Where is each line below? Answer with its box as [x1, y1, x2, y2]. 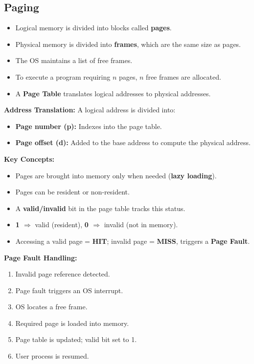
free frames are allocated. [146, 71, 221, 82]
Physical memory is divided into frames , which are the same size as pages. [15, 39, 241, 49]
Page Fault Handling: [4, 252, 77, 262]
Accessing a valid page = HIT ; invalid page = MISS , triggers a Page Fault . [15, 236, 250, 246]
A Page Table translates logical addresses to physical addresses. [15, 88, 211, 98]
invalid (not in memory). [104, 219, 178, 230]
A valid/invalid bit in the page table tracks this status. [15, 203, 185, 213]
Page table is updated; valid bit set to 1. [15, 334, 137, 344]
